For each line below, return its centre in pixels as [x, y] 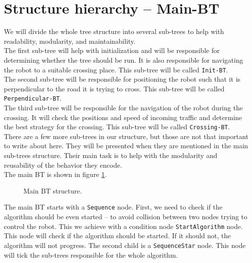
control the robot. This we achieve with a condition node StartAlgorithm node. [123, 226]
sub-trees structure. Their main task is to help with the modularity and [111, 155]
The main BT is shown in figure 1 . [55, 174]
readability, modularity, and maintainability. [70, 41]
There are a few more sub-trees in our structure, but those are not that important [126, 136]
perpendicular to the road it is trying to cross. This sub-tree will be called [114, 88]
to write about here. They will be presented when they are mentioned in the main [126, 146]
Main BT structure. [53, 190]
